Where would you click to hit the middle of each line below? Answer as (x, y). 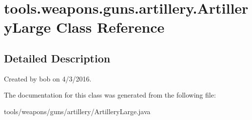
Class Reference (110, 27)
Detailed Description (57, 58)
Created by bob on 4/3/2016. (48, 78)
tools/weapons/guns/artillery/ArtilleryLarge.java (77, 111)
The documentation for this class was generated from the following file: (110, 95)
